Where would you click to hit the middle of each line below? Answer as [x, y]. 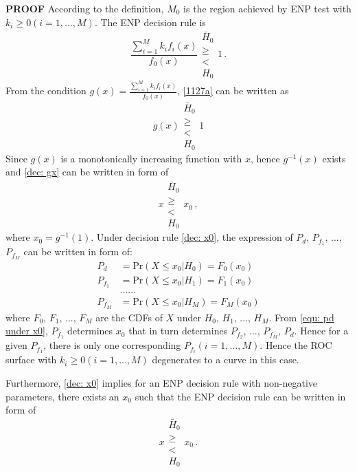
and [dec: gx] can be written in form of [87, 172]
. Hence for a [321, 331]
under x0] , [27, 331]
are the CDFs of [129, 317]
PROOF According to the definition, [85, 8]
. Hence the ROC [296, 345]
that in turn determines [178, 331]
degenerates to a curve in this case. [226, 360]
